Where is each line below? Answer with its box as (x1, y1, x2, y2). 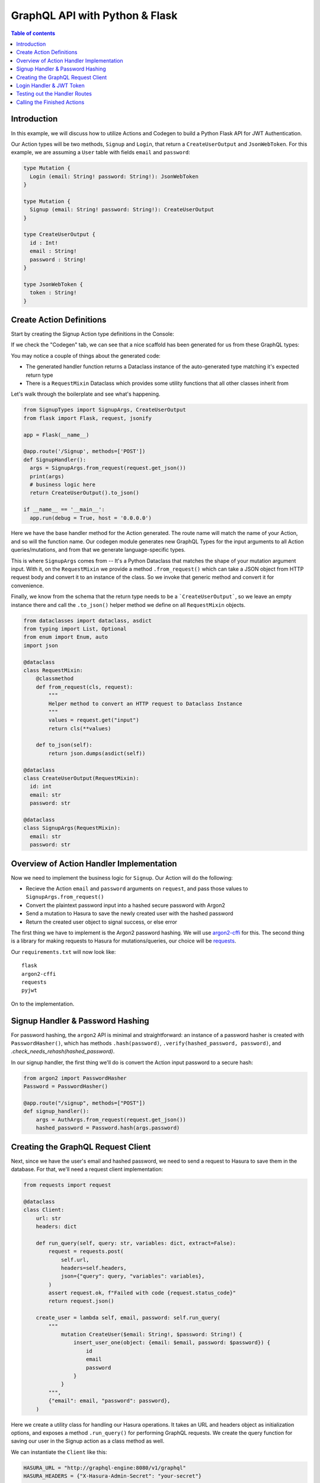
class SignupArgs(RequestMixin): (23, 825, 121, 832)
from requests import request (23, 1182, 111, 1188)
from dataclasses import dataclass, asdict (23, 617, 152, 624)
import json (23, 642, 59, 649)
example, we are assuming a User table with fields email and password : (11, 149, 191, 156)
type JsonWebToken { (23, 281, 83, 288)
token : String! (30, 289, 77, 296)
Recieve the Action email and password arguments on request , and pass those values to (25, 885, 248, 892)
